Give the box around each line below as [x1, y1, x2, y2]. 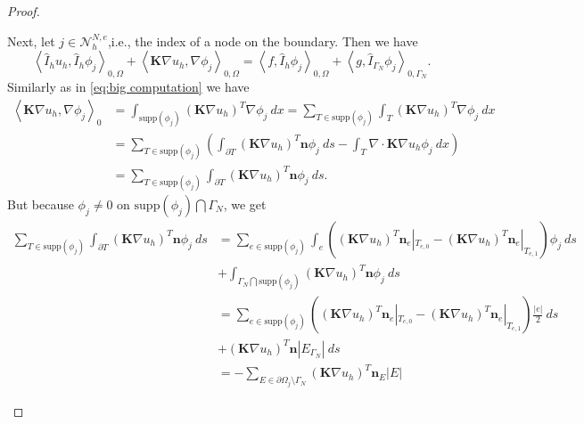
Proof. [7, 2, 40, 20]
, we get [223, 194, 267, 213]
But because [7, 194, 74, 213]
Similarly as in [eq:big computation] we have [7, 77, 250, 96]
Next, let [7, 31, 55, 50]
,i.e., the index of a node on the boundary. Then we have [107, 31, 418, 50]
